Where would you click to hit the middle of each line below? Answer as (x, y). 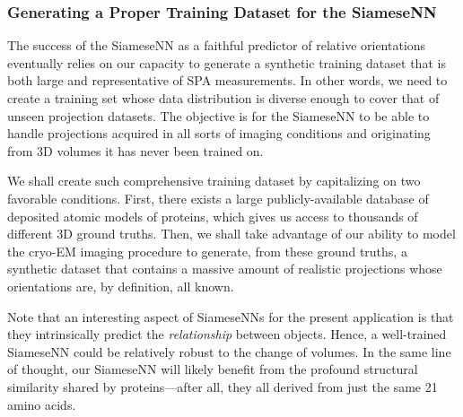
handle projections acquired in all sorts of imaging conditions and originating (219, 133)
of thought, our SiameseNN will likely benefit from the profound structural (213, 369)
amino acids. (42, 404)
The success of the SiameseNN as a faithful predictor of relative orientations (217, 45)
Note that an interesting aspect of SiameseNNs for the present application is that (231, 316)
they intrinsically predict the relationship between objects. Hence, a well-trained (227, 334)
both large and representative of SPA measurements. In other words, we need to (227, 80)
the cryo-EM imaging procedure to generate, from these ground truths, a (207, 251)
